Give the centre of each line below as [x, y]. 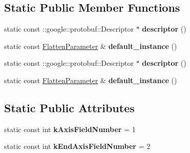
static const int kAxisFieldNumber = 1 [70, 129]
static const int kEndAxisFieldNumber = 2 [77, 146]
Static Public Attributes [69, 107]
